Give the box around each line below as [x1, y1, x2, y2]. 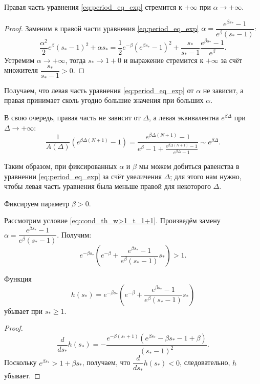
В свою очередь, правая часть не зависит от [4, 112, 141, 122]
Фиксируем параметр [4, 198, 70, 208]
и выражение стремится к [123, 54, 204, 65]
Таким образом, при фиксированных [4, 161, 117, 172]
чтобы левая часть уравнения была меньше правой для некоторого [4, 181, 211, 191]
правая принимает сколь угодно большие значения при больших [4, 95, 204, 105]
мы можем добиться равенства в [139, 161, 240, 172]
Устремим [4, 54, 35, 65]
